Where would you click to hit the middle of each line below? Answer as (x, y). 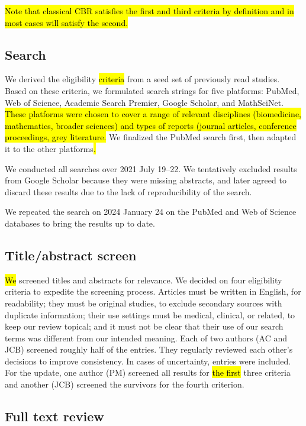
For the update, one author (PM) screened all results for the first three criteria (148, 372)
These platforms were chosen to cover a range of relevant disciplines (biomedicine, (153, 114)
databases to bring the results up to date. (80, 223)
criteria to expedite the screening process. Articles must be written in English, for (153, 291)
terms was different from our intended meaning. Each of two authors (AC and (146, 338)
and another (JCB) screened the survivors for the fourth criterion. (125, 384)
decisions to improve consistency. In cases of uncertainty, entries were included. (148, 361)
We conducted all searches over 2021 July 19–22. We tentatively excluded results (151, 168)
